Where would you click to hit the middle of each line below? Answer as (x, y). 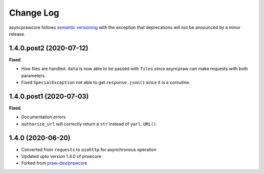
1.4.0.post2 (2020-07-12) (49, 48)
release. (17, 34)
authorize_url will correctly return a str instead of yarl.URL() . (89, 124)
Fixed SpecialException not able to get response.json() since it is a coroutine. (106, 83)
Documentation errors (44, 117)
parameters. (33, 75)
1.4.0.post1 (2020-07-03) (49, 96)
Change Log (34, 13)
